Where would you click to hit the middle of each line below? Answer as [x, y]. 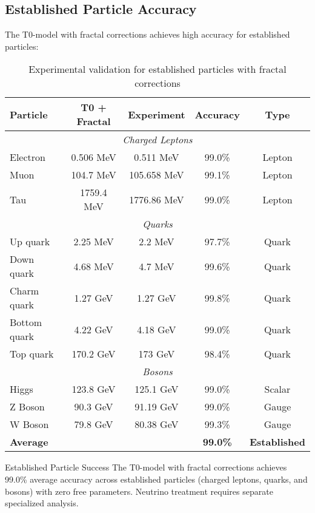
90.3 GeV [94, 407]
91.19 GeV [157, 407]
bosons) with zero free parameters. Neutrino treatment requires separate [139, 491]
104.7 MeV [94, 175]
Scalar [277, 389]
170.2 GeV [94, 354]
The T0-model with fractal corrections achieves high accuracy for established [148, 34]
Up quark [30, 242]
